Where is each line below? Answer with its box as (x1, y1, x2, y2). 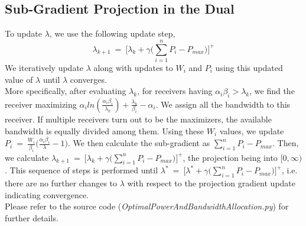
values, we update (219, 124, 284, 137)
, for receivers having (137, 85, 213, 97)
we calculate (5, 151, 49, 163)
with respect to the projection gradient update (127, 177, 295, 189)
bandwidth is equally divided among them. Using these (5, 124, 204, 137)
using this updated (215, 61, 283, 73)
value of (5, 73, 33, 85)
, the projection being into (183, 151, 278, 163)
